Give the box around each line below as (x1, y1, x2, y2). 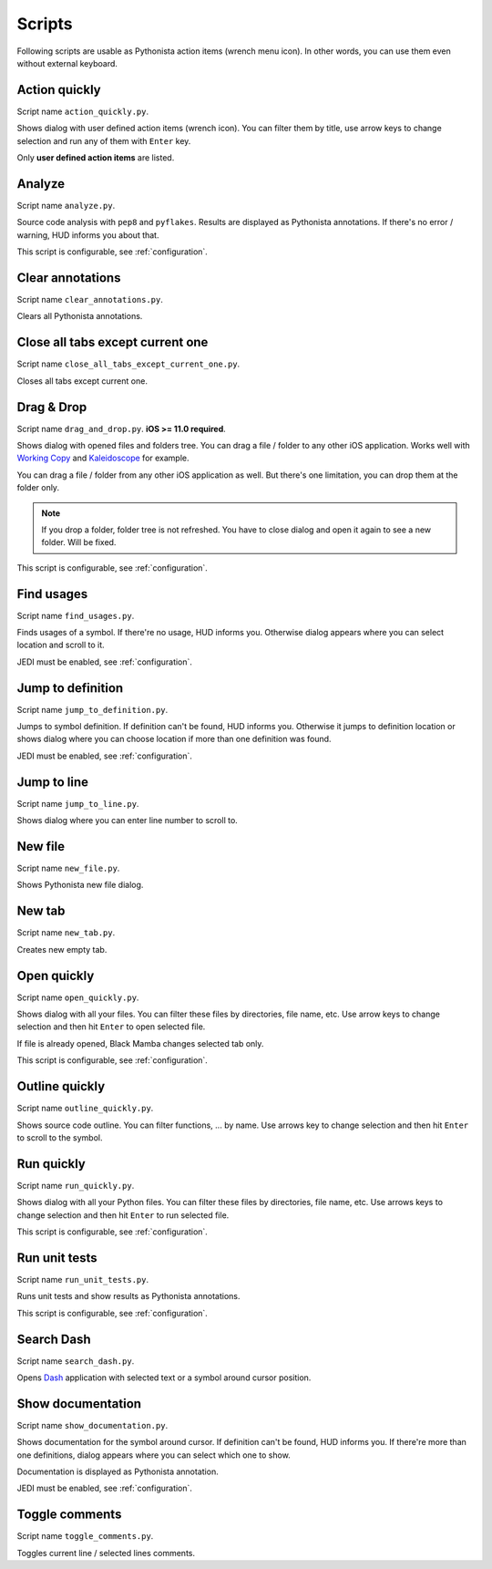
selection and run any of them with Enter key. (16, 135, 191, 146)
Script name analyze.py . (16, 200, 116, 211)
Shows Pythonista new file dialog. (16, 880, 144, 891)
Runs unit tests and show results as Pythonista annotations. (16, 1291, 241, 1302)
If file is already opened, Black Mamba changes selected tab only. (16, 1037, 264, 1048)
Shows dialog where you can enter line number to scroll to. (16, 815, 239, 826)
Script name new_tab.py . (16, 927, 116, 938)
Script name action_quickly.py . (16, 106, 149, 117)
